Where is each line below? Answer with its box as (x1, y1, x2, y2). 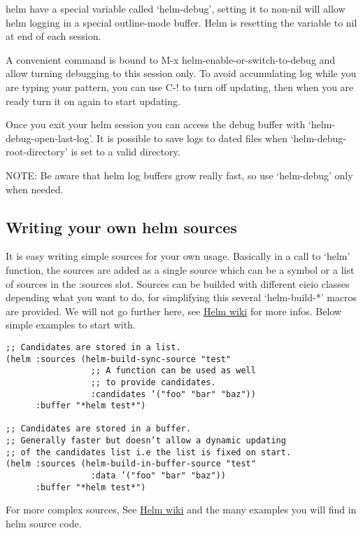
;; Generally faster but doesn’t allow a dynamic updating (6, 436, 286, 446)
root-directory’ (6, 144, 68, 159)
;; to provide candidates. (90, 377, 216, 387)
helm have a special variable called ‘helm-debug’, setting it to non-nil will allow (6, 1, 346, 15)
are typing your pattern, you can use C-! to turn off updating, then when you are (6, 79, 354, 94)
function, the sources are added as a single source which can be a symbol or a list (6, 262, 355, 277)
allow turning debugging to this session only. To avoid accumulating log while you (6, 66, 357, 81)
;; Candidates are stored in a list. (6, 342, 181, 352)
